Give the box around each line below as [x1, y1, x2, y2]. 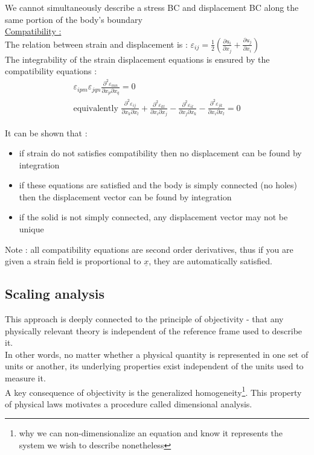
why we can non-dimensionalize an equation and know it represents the [19, 427, 283, 439]
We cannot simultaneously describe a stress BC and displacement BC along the [5, 1, 299, 13]
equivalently [73, 104, 118, 113]
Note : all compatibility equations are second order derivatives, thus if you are [5, 243, 293, 255]
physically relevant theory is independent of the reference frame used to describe [5, 324, 303, 337]
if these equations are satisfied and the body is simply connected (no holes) [19, 179, 298, 191]
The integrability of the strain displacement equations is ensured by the [5, 52, 270, 65]
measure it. [5, 372, 46, 384]
